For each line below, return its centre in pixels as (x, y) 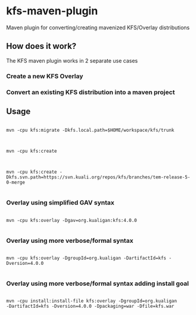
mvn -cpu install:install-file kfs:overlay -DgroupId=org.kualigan (92, 301)
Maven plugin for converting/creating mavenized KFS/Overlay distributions (98, 27)
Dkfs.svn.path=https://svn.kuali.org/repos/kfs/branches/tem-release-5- (98, 177)
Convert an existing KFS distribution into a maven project (91, 92)
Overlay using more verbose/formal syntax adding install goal (98, 283)
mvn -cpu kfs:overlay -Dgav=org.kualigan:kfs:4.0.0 (71, 220)
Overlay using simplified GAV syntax (60, 203)
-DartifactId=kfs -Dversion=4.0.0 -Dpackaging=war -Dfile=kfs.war (90, 306)
